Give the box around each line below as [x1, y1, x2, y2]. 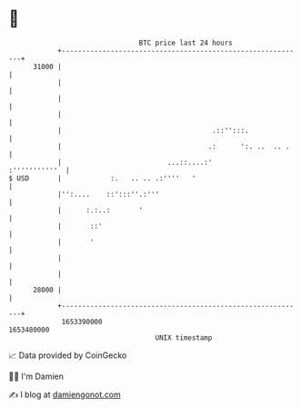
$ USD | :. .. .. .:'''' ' [8, 173, 196, 183]
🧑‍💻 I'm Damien [8, 371, 65, 382]
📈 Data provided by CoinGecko [8, 350, 127, 361]
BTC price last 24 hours [138, 38, 233, 47]
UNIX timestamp [155, 332, 213, 343]
